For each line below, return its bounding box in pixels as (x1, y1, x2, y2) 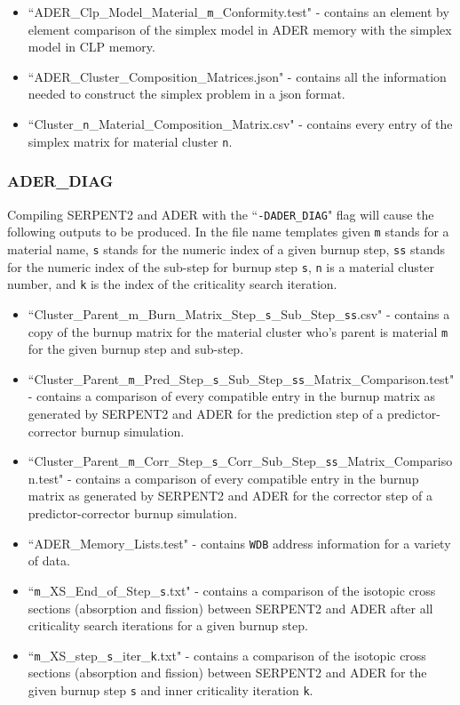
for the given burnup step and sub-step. (28, 340, 244, 358)
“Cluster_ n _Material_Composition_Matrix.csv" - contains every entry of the (28, 115, 453, 133)
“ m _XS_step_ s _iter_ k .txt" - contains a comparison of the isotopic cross (28, 645, 426, 664)
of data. (28, 551, 70, 570)
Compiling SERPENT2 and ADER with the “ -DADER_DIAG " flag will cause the (7, 204, 434, 223)
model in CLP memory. (28, 37, 155, 56)
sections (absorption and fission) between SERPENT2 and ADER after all (28, 598, 433, 617)
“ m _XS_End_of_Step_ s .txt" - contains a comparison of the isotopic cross (28, 581, 436, 599)
